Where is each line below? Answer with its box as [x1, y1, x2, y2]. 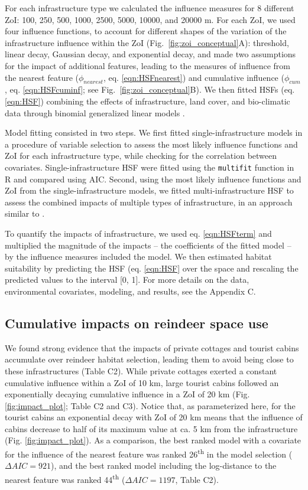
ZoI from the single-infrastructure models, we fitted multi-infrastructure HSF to [5, 184, 294, 197]
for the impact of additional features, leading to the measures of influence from [5, 59, 291, 71]
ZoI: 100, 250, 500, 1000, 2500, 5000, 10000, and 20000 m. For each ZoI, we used [5, 13, 296, 25]
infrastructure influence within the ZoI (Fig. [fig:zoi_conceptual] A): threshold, [5, 36, 289, 48]
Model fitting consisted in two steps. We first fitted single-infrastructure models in [5, 126, 303, 139]
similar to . [5, 207, 45, 220]
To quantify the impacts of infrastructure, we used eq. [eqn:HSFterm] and [5, 227, 272, 239]
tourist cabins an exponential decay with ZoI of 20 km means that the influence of [5, 411, 303, 423]
